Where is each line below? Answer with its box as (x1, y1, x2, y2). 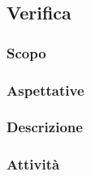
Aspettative (6, 79, 84, 100)
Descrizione (6, 117, 83, 137)
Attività (6, 154, 60, 174)
